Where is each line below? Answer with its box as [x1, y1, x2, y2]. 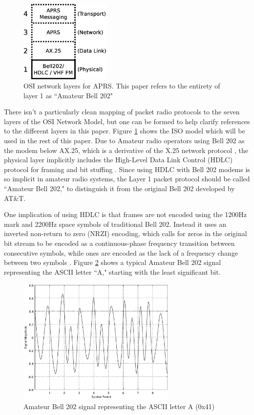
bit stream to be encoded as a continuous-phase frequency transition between [4, 238, 235, 248]
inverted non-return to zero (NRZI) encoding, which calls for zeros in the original [4, 228, 247, 239]
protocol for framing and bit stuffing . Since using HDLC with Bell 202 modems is [4, 164, 250, 174]
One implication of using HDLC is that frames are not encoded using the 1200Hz [4, 209, 247, 219]
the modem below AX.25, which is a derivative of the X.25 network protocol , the [4, 145, 248, 155]
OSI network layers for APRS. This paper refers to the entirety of [23, 81, 220, 91]
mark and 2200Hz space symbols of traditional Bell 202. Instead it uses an [4, 218, 226, 229]
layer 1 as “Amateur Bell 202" [23, 90, 113, 100]
